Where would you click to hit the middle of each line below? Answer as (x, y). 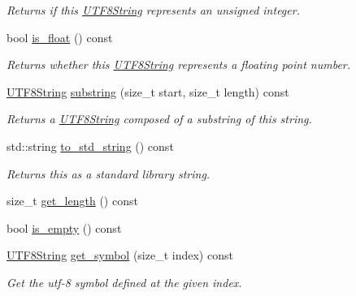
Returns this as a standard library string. (109, 173)
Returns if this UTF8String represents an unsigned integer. (153, 10)
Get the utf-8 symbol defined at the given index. (124, 282)
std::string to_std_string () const (90, 146)
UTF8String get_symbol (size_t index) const (120, 255)
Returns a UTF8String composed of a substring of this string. (159, 119)
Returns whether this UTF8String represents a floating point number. (179, 64)
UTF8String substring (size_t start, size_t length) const (148, 91)
